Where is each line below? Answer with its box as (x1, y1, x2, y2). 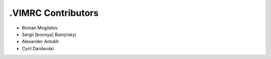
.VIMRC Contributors (9, 7, 99, 18)
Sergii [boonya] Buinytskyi (22, 31, 76, 37)
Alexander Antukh (22, 39, 59, 45)
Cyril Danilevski (22, 45, 54, 52)
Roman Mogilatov (22, 25, 58, 31)
